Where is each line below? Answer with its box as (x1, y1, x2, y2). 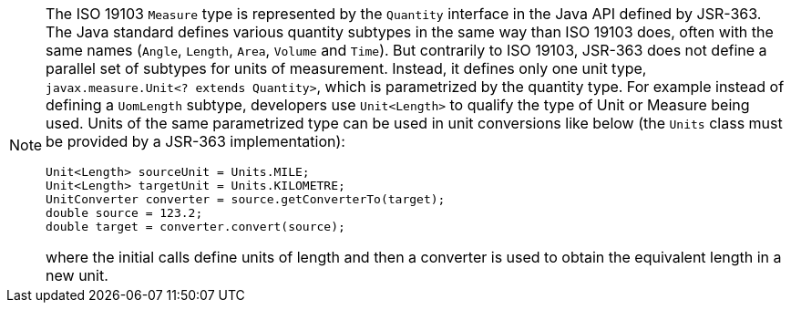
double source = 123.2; (46, 206, 203, 220)
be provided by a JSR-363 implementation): (46, 132, 345, 150)
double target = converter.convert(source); (46, 220, 345, 233)
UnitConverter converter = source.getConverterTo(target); (46, 192, 446, 206)
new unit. (46, 266, 108, 284)
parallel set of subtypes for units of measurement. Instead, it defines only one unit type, (46, 59, 647, 77)
